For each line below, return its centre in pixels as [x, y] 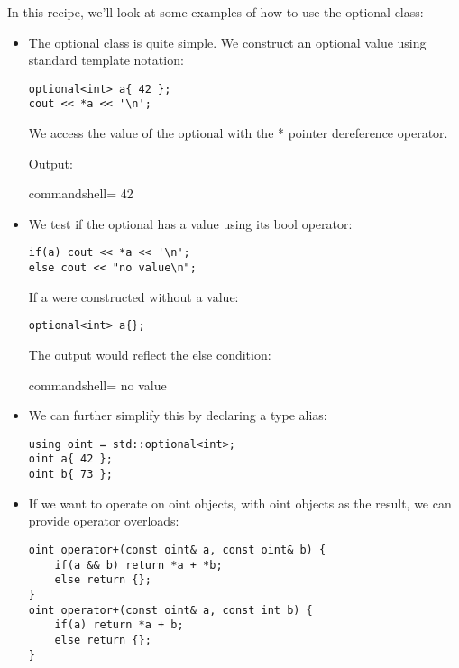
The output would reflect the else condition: [150, 355]
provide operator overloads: [104, 521]
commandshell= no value [97, 384]
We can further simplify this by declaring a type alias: [178, 415]
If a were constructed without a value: [133, 296]
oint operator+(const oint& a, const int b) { [170, 610]
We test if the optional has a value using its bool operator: [190, 223]
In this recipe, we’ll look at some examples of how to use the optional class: [216, 12]
